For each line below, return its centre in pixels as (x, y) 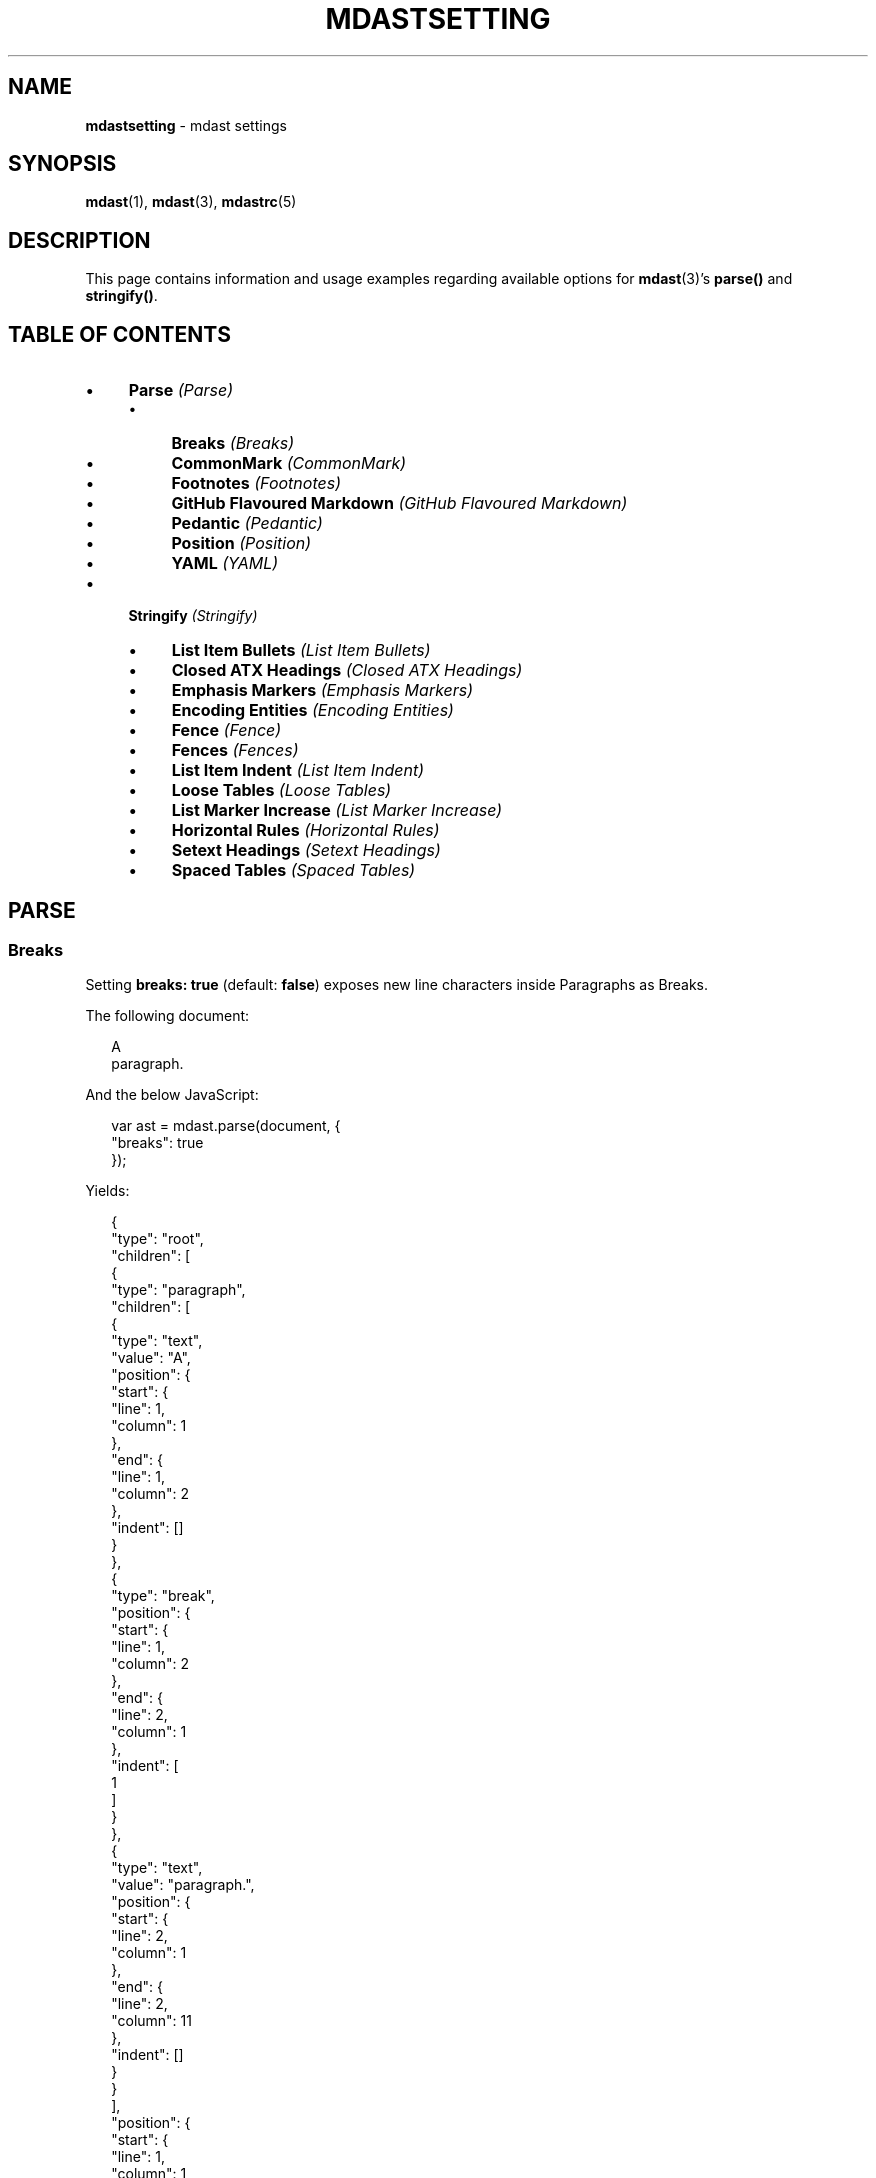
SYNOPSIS (62, 164)
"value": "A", (151, 1358)
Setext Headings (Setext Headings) (306, 850)
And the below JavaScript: (172, 1095)
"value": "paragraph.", (183, 1885)
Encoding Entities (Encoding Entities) (312, 710)
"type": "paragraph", (178, 1290)
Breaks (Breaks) (232, 443)
